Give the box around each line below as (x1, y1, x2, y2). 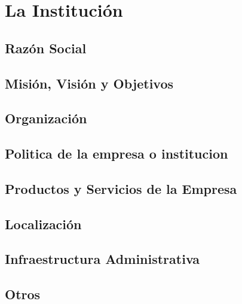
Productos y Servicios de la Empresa (5, 179, 237, 197)
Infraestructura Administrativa (5, 250, 200, 268)
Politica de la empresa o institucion (5, 144, 228, 163)
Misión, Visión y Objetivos (5, 74, 174, 92)
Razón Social (5, 38, 87, 57)
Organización (5, 109, 87, 127)
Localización (5, 214, 82, 233)
